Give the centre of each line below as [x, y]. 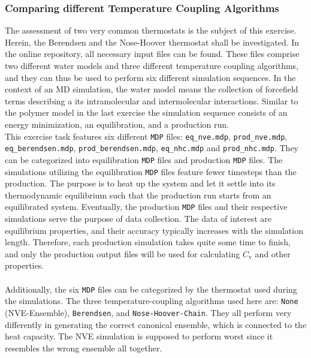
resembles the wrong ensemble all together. [84, 348]
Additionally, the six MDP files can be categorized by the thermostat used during [151, 289]
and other [273, 253]
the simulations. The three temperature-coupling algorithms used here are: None [152, 301]
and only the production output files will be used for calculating [123, 253]
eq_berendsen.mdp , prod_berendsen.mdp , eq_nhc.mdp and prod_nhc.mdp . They [152, 148]
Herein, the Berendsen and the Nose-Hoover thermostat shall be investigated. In [152, 42]
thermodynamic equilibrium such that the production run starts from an [138, 195]
